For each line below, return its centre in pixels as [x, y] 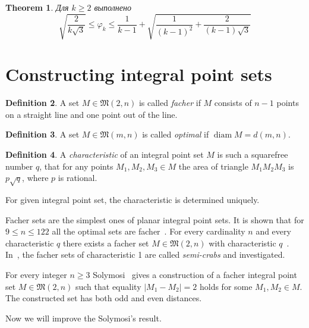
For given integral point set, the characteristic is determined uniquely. [133, 199]
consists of [233, 103]
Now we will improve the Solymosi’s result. [83, 318]
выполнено [113, 7]
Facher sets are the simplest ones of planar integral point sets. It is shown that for [155, 219]
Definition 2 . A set [42, 103]
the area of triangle [213, 166]
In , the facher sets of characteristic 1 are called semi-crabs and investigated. [145, 254]
